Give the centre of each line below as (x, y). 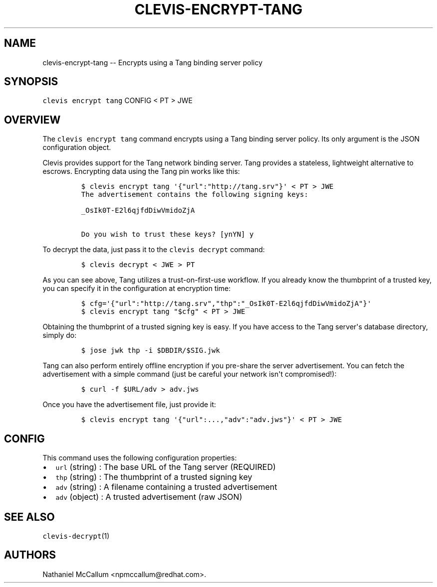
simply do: (60, 335)
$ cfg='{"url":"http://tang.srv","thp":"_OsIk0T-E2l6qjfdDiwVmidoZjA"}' (226, 304)
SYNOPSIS (31, 82)
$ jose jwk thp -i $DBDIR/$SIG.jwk (150, 351)
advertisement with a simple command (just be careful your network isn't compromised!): (190, 374)
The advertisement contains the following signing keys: (195, 195)
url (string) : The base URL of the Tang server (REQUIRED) (166, 467)
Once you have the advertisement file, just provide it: (129, 405)
